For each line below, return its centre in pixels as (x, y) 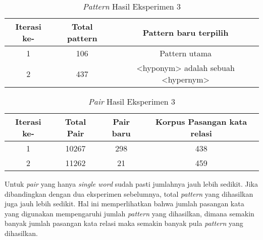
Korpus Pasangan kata (201, 122)
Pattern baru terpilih (186, 32)
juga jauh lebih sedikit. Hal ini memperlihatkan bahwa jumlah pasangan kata (124, 204)
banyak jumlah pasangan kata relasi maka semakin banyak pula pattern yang (124, 223)
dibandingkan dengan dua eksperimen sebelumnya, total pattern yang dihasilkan (129, 193)
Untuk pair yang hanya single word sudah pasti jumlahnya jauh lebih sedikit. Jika (131, 184)
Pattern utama (186, 53)
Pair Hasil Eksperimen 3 (132, 101)
